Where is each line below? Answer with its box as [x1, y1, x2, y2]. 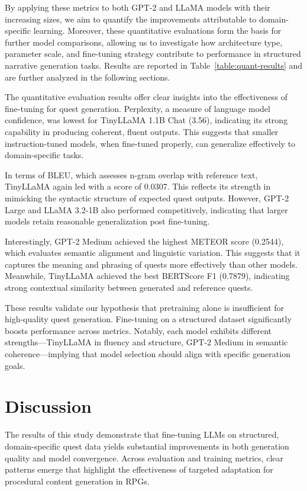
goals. [5, 359, 25, 371]
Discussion [5, 394, 92, 418]
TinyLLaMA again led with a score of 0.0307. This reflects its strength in [5, 180, 271, 192]
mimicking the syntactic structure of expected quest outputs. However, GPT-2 [5, 191, 289, 204]
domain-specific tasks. [5, 149, 84, 161]
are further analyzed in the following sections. [5, 70, 170, 83]
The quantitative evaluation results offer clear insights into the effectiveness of [5, 91, 288, 103]
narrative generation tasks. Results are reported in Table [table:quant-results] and [5, 59, 303, 71]
